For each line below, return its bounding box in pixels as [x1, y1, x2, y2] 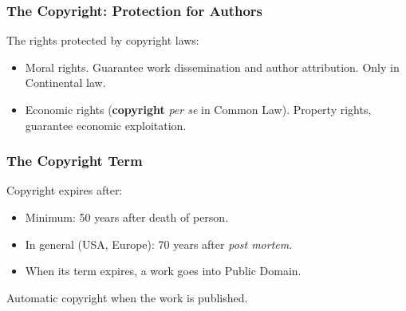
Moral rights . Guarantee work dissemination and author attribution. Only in [25, 58, 400, 75]
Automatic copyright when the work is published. [6, 289, 248, 305]
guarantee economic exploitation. [25, 116, 187, 133]
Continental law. [25, 74, 106, 91]
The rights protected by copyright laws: [6, 32, 199, 49]
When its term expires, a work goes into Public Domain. [25, 262, 302, 279]
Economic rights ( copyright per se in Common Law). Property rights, [25, 101, 372, 117]
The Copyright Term [6, 151, 143, 171]
